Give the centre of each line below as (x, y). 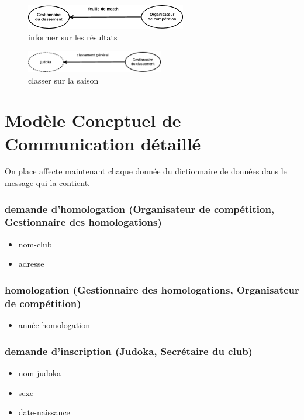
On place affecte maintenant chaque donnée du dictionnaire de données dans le (146, 171)
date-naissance (44, 412)
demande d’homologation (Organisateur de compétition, (140, 209)
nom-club (35, 244)
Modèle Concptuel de (93, 120)
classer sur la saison (63, 80)
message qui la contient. (47, 183)
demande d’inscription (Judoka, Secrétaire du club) (129, 351)
